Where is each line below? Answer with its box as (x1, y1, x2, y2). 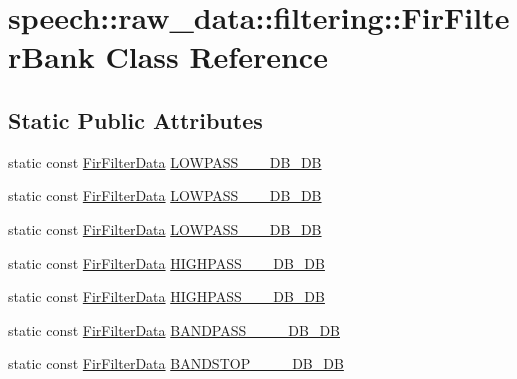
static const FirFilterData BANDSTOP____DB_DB (8, 353, 344, 374)
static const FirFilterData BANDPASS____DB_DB (8, 319, 340, 340)
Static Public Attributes (8, 104, 263, 135)
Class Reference (105, 36, 328, 77)
